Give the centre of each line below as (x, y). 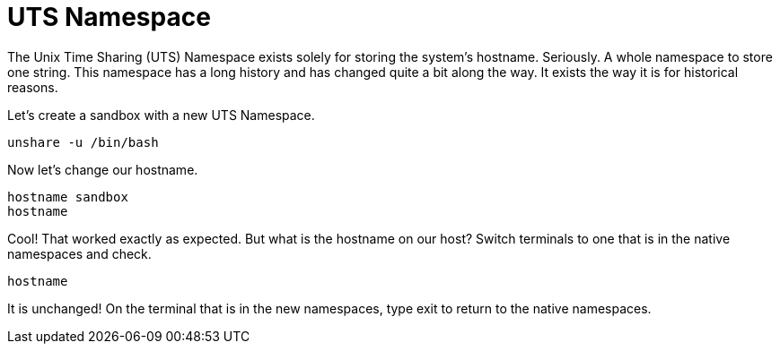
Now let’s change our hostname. (103, 169)
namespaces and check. (79, 253)
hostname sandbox (68, 197)
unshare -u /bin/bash (83, 142)
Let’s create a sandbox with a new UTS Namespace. (161, 115)
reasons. (33, 87)
